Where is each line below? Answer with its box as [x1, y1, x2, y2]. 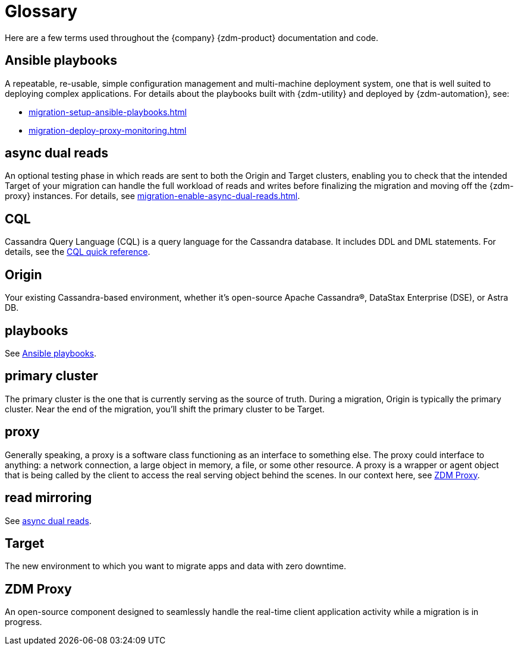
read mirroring [5, 490, 92, 506]
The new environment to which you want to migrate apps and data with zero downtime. [5, 561, 346, 572]
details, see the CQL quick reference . [5, 247, 150, 257]
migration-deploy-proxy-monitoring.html [29, 125, 187, 135]
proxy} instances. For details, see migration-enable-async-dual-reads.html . [5, 191, 300, 201]
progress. [5, 617, 42, 627]
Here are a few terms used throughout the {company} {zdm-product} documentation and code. [5, 32, 378, 43]
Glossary [5, 1, 78, 21]
